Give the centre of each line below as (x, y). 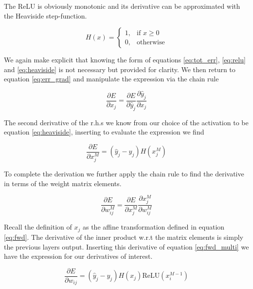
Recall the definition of (38, 227)
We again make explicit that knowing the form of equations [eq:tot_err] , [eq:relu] (125, 60)
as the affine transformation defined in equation (154, 227)
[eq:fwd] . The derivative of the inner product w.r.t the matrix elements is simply (124, 237)
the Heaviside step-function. (45, 15)
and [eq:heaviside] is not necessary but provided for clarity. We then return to (120, 69)
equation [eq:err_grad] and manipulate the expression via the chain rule (111, 79)
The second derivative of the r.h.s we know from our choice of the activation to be (126, 122)
